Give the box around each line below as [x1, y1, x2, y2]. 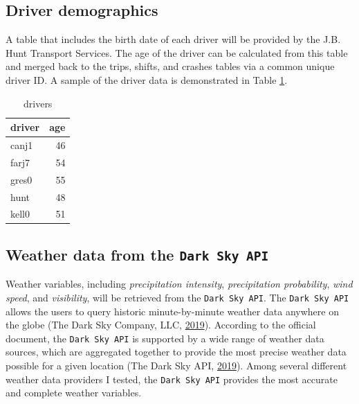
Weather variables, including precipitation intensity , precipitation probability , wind [6, 276, 353, 291]
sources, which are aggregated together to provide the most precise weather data [6, 344, 347, 359]
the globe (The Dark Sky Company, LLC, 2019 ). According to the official [6, 317, 316, 332]
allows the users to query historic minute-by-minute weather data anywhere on [6, 304, 339, 318]
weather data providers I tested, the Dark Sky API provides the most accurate [6, 371, 338, 386]
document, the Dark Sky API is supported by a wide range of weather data [6, 331, 324, 345]
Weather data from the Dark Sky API [6, 243, 269, 265]
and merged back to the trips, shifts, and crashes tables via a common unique [6, 59, 335, 73]
